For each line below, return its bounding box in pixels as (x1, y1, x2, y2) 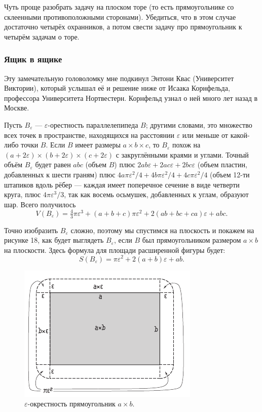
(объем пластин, (197, 159, 247, 170)
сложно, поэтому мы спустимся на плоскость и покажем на (70, 224, 254, 235)
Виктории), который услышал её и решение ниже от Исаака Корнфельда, (4, 83, 230, 93)
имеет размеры (75, 139, 121, 150)
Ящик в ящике (4, 53, 62, 65)
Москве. (4, 102, 29, 113)
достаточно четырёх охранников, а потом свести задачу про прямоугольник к (4, 21, 242, 32)
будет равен (35, 159, 71, 170)
